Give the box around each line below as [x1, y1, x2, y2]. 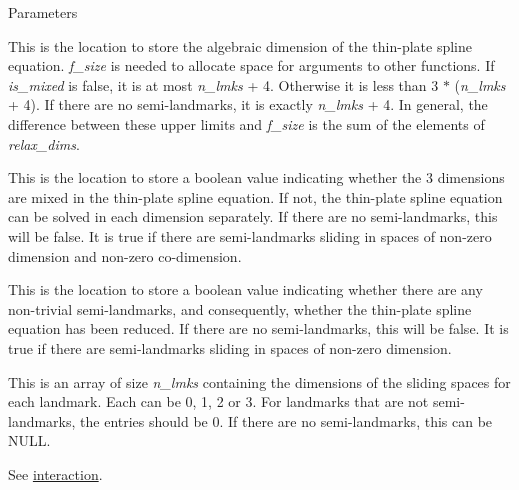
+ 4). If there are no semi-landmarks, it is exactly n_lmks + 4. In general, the [8, 94, 488, 115]
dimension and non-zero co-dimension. [8, 245, 242, 266]
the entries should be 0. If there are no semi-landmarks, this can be [80, 410, 493, 431]
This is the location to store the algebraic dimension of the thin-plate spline [8, 35, 473, 56]
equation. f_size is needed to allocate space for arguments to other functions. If [8, 55, 495, 76]
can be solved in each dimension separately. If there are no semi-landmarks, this [8, 206, 498, 227]
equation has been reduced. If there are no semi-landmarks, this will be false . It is [8, 318, 509, 339]
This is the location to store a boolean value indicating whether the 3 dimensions [8, 167, 505, 188]
